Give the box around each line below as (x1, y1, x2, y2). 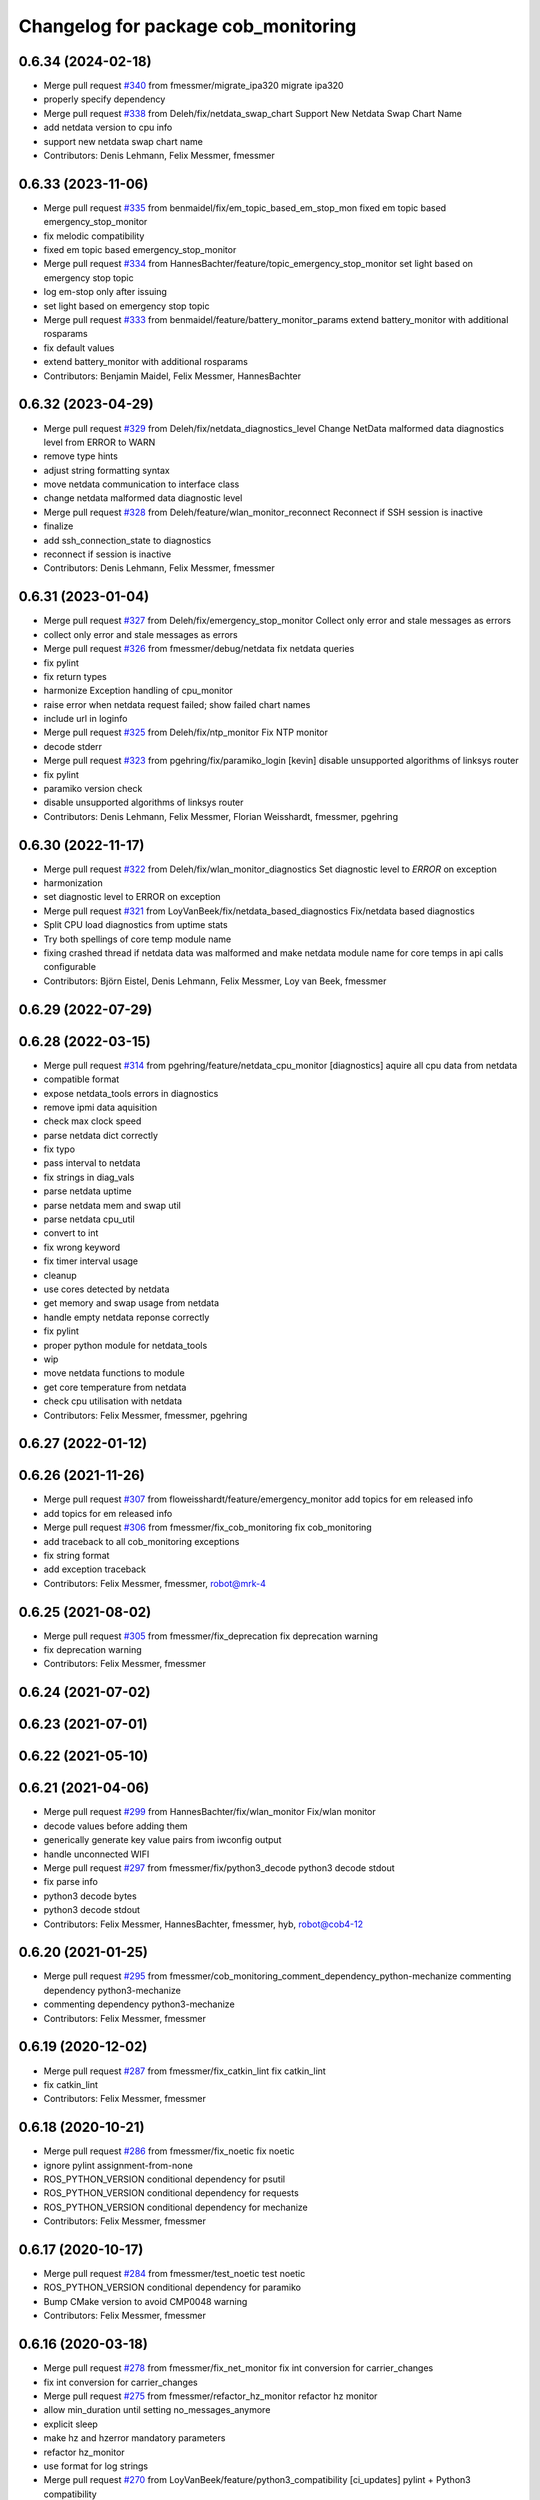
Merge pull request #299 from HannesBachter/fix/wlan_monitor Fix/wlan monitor (43, 1806, 377, 1818)
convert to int (43, 1227, 99, 1239)
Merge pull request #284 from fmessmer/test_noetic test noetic (43, 2268, 306, 2280)
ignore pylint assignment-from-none (43, 2159, 194, 2171)
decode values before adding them (43, 1820, 189, 1832)
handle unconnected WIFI (43, 1848, 150, 1860)
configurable (43, 961, 97, 973)
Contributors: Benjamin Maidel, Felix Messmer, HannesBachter (43, 370, 302, 382)
